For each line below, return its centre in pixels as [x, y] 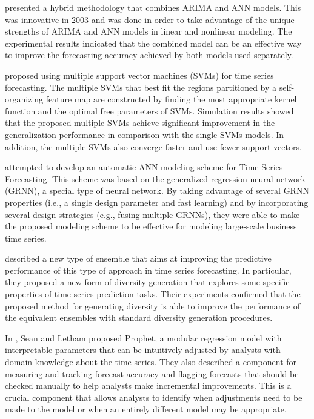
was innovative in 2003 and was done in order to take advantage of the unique [150, 19]
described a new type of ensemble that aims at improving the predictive [138, 258]
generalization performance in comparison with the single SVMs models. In [145, 134]
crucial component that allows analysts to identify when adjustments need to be [154, 397]
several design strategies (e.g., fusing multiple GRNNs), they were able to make [152, 214]
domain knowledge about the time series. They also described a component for [151, 362]
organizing [24, 99]
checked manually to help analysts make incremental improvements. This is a [148, 385]
